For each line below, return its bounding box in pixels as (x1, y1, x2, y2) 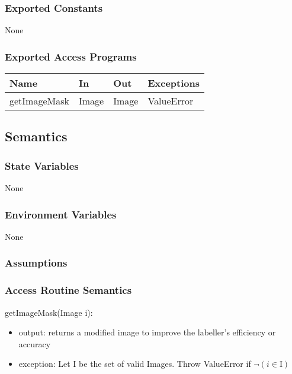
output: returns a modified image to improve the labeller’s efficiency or (18, 326, 276, 338)
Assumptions (5, 255, 68, 270)
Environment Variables (5, 207, 117, 221)
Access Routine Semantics (5, 283, 132, 297)
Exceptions (147, 76, 200, 90)
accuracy (18, 337, 51, 350)
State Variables (5, 158, 79, 173)
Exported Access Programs (5, 49, 137, 64)
